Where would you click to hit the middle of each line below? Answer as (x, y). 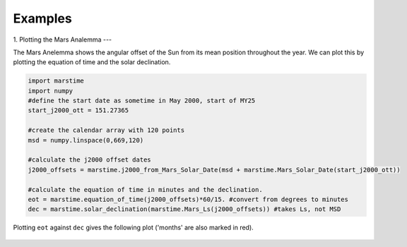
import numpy (51, 91)
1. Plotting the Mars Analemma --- (63, 40)
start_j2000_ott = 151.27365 (78, 110)
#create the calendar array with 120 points (106, 130)
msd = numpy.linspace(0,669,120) (86, 140)
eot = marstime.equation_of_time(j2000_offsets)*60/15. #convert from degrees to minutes (188, 199)
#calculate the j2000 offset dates (89, 160)
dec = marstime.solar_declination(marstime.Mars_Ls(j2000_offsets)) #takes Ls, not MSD (184, 209)
